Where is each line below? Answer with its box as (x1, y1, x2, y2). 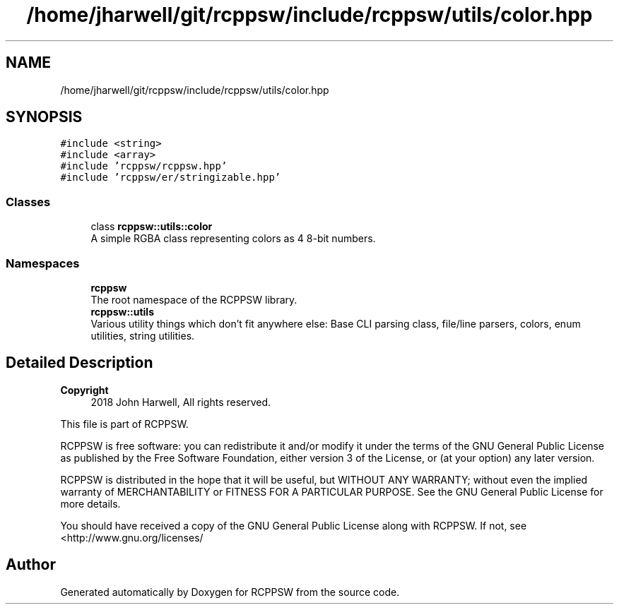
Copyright (60, 383, 109, 396)
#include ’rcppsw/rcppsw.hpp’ (60, 160, 228, 172)
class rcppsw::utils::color (90, 220, 213, 233)
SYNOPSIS (6, 108, 83, 126)
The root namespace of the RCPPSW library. (90, 293, 297, 306)
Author (6, 556, 56, 574)
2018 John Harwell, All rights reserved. (90, 395, 271, 408)
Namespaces (6, 256, 80, 270)
